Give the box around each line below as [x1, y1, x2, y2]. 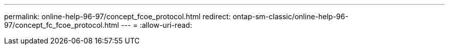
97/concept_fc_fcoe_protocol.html [4, 21, 119, 29]
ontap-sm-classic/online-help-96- [232, 12, 349, 21]
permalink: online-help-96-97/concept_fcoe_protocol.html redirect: [4, 12, 231, 21]
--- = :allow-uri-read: [121, 21, 192, 29]
